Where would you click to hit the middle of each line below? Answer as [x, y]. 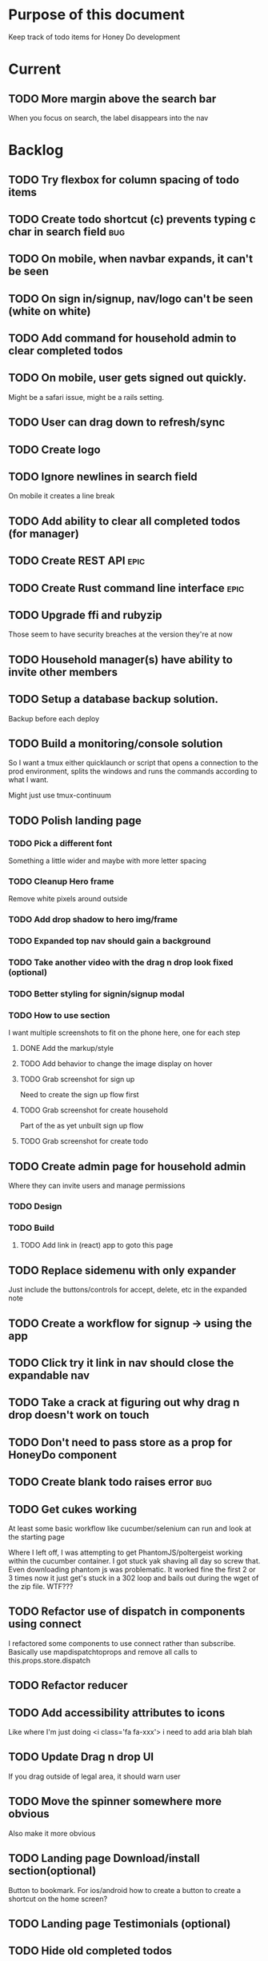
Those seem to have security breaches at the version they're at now [121, 634]
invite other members [63, 672]
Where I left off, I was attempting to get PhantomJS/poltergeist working [126, 1552]
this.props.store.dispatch [49, 1660]
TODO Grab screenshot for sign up [77, 1079]
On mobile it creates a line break [62, 496]
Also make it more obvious [52, 1833]
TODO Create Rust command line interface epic [126, 588]
